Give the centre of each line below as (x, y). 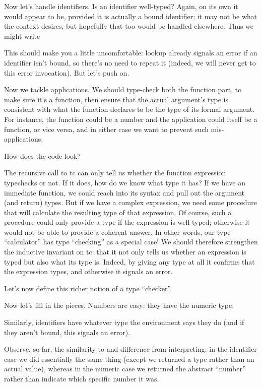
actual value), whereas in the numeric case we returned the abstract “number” (125, 369)
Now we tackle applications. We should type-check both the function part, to (123, 89)
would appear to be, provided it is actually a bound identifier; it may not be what (131, 16)
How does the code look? (43, 155)
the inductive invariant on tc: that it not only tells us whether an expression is (125, 252)
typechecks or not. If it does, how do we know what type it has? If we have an (125, 182)
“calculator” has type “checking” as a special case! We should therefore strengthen (131, 242)
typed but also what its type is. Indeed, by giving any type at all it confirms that (129, 261)
